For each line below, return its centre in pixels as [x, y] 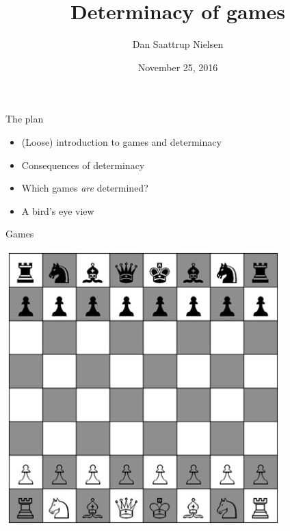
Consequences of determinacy [83, 165]
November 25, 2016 [178, 67]
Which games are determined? [85, 188]
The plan [25, 119]
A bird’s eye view [58, 210]
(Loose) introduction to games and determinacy [121, 141]
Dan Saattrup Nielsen [178, 44]
